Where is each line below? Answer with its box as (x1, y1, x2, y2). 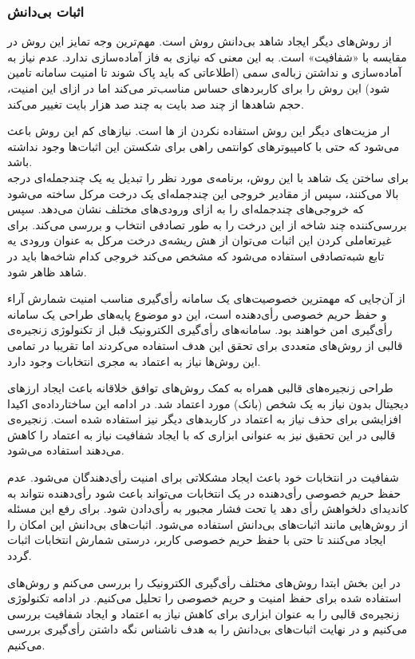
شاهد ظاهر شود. (7, 263, 87, 280)
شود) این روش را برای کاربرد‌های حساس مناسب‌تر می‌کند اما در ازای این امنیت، (7, 80, 390, 96)
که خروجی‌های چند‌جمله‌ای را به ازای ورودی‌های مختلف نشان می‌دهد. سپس (7, 200, 365, 217)
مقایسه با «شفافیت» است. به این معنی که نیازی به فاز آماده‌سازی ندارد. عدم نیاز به (7, 48, 407, 65)
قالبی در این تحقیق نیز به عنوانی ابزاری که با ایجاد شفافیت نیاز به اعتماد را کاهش (7, 426, 396, 443)
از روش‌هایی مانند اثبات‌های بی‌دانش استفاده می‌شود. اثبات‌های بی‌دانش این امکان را (7, 515, 408, 532)
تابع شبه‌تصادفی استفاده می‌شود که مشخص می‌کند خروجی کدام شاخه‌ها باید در (7, 247, 385, 264)
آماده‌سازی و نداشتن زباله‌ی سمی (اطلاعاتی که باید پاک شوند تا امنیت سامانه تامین (7, 64, 402, 81)
